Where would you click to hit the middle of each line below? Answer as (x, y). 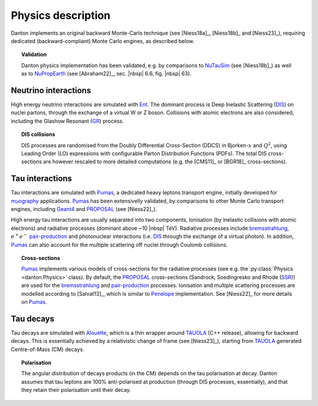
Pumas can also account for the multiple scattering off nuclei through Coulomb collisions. (119, 245)
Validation (34, 55)
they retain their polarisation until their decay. (76, 390)
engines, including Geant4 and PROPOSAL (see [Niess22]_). (84, 209)
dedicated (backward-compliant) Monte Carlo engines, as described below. (102, 41)
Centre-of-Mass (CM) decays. (48, 349)
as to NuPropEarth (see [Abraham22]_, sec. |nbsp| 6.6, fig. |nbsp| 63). (106, 74)
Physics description (61, 15)
